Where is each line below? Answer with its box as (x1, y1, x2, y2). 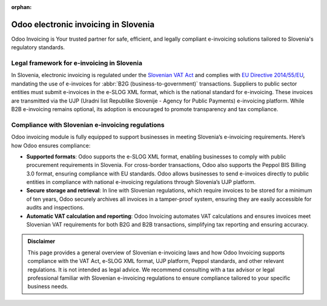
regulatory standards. (11, 44, 65, 51)
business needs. (27, 283, 69, 290)
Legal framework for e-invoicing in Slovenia (11, 59, 142, 67)
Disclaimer (27, 237, 56, 245)
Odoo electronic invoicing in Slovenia (11, 19, 154, 30)
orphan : (11, 4, 32, 10)
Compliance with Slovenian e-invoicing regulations (11, 120, 165, 129)
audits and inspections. (26, 204, 85, 211)
